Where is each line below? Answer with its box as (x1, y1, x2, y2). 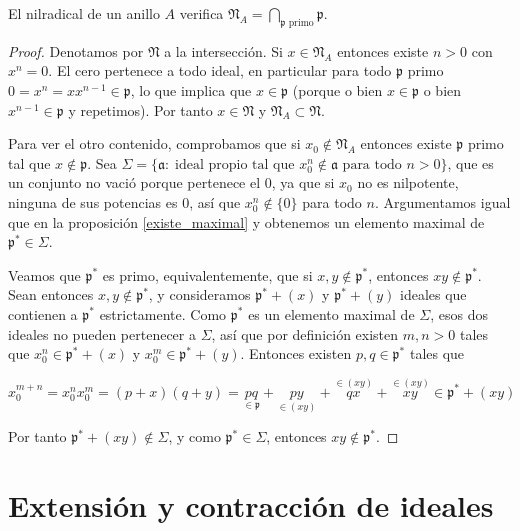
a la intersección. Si (164, 40, 283, 61)
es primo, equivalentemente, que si (102, 264, 313, 285)
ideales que (399, 284, 467, 305)
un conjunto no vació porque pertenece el (8, 172, 261, 193)
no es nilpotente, (357, 172, 459, 193)
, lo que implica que (130, 79, 252, 100)
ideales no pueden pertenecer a (8, 323, 196, 344)
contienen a (8, 303, 78, 324)
